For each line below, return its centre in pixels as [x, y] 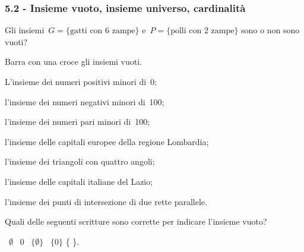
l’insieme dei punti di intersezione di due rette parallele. [106, 201]
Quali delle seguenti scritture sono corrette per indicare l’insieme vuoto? [136, 221]
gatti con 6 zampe [102, 31]
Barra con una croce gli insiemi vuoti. [73, 62]
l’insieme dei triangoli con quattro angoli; [80, 161]
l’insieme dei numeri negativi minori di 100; [85, 101]
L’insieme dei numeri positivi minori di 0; [81, 81]
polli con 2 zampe [202, 31]
